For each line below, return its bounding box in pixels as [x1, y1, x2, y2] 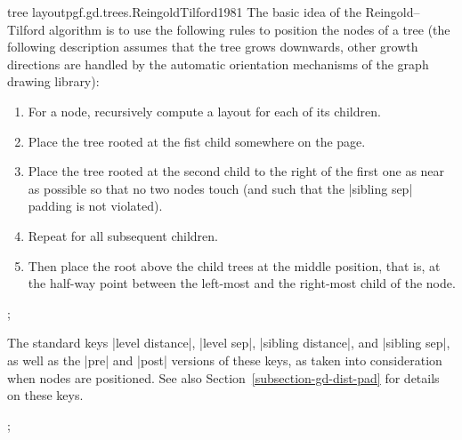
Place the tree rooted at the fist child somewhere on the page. [28, 132, 366, 150]
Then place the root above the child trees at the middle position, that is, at [28, 256, 441, 275]
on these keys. [7, 386, 84, 404]
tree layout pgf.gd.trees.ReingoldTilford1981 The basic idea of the [7, 3, 361, 20]
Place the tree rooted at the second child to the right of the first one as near [28, 162, 445, 180]
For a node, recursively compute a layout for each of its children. [28, 101, 381, 120]
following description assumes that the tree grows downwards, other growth [7, 37, 418, 56]
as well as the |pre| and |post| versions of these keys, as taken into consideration [7, 350, 442, 369]
